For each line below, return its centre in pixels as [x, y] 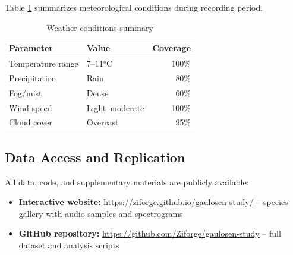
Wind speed [31, 107]
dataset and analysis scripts [69, 245]
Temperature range [44, 63]
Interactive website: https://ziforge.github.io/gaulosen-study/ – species [153, 202]
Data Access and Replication [95, 157]
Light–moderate [115, 107]
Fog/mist [26, 92]
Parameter [31, 48]
